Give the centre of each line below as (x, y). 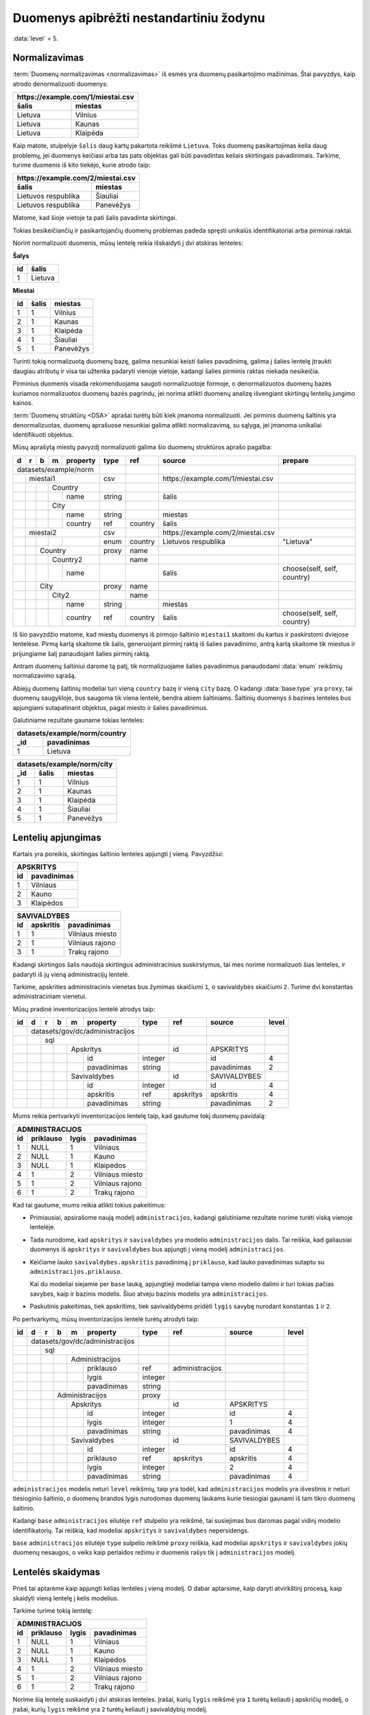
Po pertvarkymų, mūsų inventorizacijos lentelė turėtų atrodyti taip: (106, 1319)
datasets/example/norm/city (65, 764)
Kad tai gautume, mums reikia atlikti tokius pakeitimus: (89, 1205)
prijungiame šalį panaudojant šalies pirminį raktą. (82, 653)
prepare (295, 460)
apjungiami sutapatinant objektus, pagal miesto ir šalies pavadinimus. (110, 707)
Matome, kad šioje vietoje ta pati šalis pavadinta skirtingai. (95, 218)
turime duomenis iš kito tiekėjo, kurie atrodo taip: (82, 165)
